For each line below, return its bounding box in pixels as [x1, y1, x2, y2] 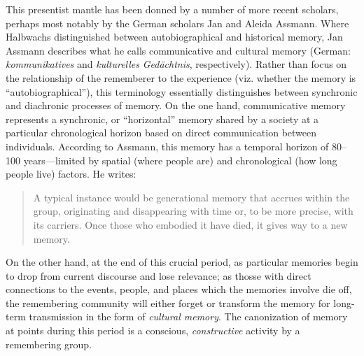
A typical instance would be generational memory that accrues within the [33, 190, 350, 204]
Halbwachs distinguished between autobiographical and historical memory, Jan [6, 29, 343, 44]
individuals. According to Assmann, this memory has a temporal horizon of [6, 138, 329, 153]
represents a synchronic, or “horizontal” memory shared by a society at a [6, 111, 319, 126]
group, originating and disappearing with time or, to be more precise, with [33, 204, 353, 218]
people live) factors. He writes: [6, 166, 136, 181]
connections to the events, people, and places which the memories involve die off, [6, 282, 352, 297]
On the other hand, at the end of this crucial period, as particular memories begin [6, 255, 358, 269]
